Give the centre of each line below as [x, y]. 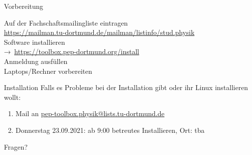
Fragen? [16, 146]
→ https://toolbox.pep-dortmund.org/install [72, 51]
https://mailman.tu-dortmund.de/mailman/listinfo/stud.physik [99, 32]
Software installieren [35, 42]
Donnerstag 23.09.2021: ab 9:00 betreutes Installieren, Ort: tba [110, 130]
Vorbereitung [24, 6]
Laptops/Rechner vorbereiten [48, 71]
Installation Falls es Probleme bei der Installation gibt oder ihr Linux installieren [126, 87]
